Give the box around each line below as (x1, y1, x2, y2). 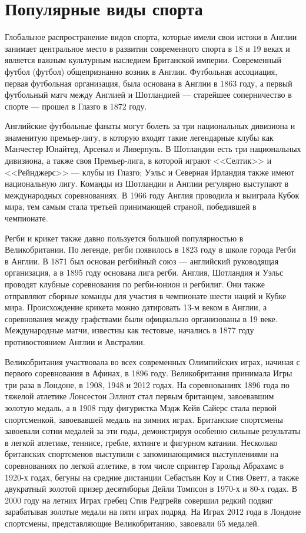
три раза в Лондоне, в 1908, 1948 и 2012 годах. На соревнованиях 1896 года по (5, 378, 290, 390)
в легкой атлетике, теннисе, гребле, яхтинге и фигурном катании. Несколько (5, 436, 278, 448)
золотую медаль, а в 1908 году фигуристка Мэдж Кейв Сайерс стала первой (5, 401, 277, 413)
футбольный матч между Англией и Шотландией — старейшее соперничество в (5, 88, 292, 101)
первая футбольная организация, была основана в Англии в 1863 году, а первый (5, 77, 292, 89)
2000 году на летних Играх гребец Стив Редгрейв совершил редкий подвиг (5, 494, 273, 506)
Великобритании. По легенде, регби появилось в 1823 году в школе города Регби (5, 243, 296, 256)
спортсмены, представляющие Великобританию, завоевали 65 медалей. (5, 517, 260, 529)
